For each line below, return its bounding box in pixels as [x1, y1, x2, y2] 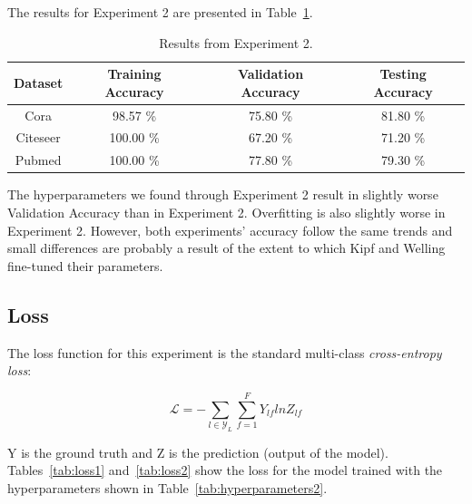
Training [107, 64, 162, 83]
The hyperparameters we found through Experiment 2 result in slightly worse [7, 185, 438, 204]
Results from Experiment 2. [159, 33, 313, 52]
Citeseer [15, 128, 61, 147]
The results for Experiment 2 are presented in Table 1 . [7, 3, 313, 21]
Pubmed [15, 150, 62, 170]
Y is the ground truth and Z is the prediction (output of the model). [7, 442, 388, 461]
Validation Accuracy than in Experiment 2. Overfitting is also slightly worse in [7, 203, 446, 221]
